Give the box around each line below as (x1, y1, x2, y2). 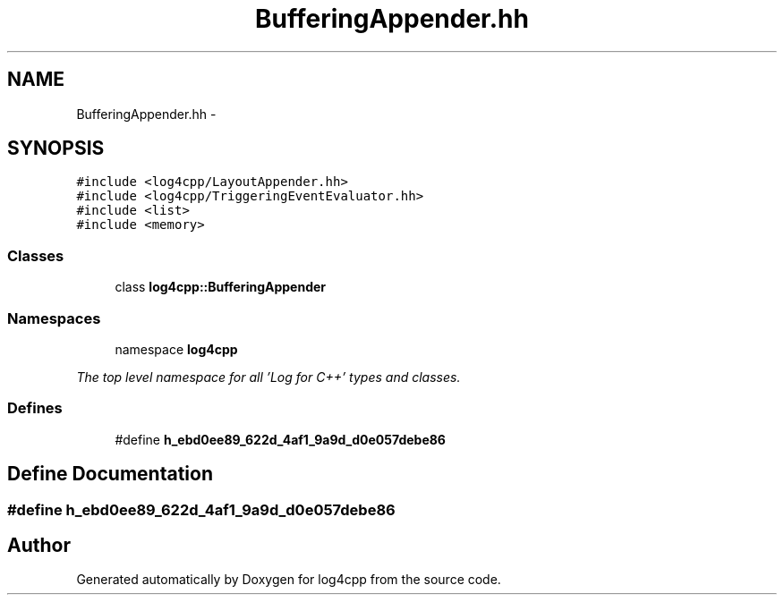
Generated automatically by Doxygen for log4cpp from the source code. (76, 572, 501, 588)
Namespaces (7, 309, 101, 327)
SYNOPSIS (7, 137, 105, 160)
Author (7, 533, 71, 556)
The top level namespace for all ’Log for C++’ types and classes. (76, 369, 461, 385)
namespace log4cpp (115, 341, 238, 357)
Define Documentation (7, 462, 213, 486)
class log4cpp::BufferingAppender (115, 279, 327, 295)
